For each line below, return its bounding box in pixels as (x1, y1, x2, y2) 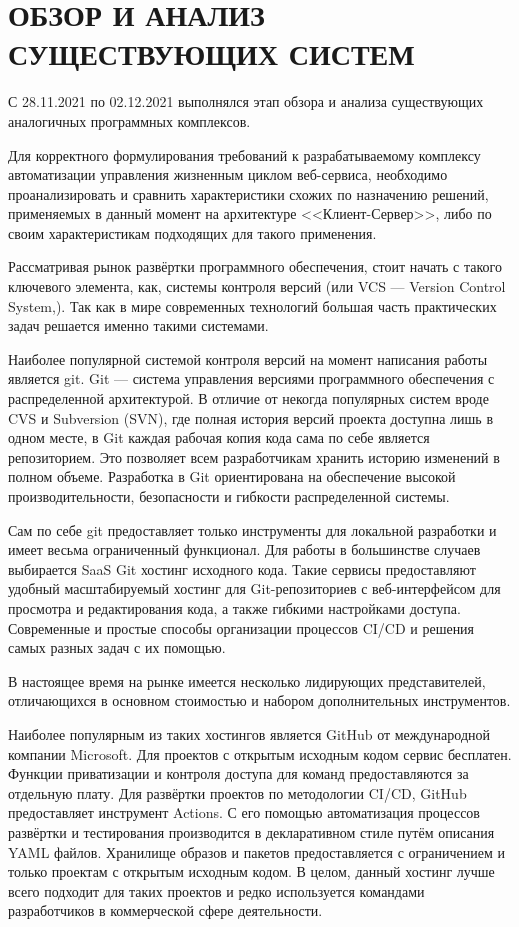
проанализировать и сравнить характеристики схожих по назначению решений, (8, 183, 489, 204)
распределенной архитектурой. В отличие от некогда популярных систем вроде (8, 388, 489, 409)
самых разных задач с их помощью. (8, 637, 226, 658)
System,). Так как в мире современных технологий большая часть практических (8, 295, 497, 316)
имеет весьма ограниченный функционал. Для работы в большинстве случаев (8, 539, 481, 560)
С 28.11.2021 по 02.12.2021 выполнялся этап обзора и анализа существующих (8, 91, 484, 112)
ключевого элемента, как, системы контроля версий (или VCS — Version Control (8, 276, 506, 297)
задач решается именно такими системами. (8, 315, 269, 336)
